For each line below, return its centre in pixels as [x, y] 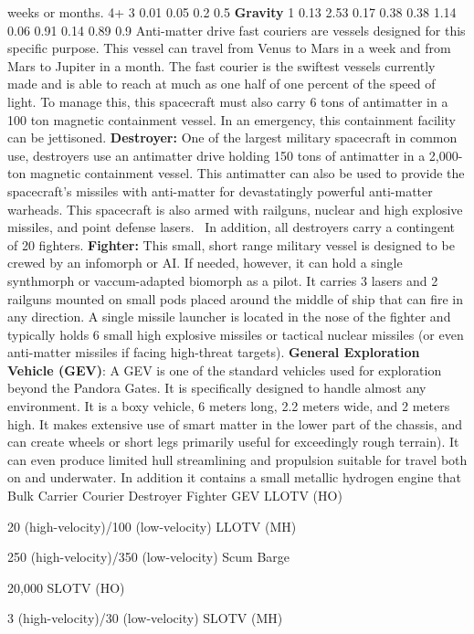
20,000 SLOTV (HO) [66, 587]
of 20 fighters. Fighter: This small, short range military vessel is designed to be [231, 244]
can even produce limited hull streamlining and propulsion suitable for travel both [237, 459]
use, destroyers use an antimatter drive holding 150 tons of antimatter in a [216, 155]
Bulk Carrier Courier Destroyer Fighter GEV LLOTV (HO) [175, 496]
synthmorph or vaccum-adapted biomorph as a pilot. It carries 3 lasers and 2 [223, 280]
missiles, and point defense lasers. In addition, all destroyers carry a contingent [232, 227]
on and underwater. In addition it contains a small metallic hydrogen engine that [234, 477]
